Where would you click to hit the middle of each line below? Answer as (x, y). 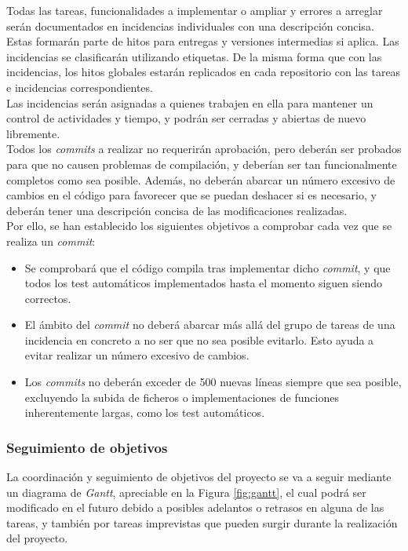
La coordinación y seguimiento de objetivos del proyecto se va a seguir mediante (199, 477)
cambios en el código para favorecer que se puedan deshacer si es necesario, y (191, 195)
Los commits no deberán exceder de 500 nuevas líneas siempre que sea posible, (213, 382)
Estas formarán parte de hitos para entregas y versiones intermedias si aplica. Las (203, 41)
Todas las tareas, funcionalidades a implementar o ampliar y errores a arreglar (195, 10)
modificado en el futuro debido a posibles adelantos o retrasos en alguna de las (195, 507)
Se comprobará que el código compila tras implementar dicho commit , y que (208, 267)
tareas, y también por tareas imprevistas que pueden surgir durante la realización (202, 522)
